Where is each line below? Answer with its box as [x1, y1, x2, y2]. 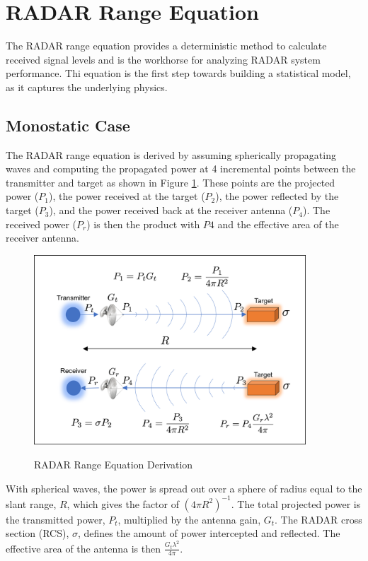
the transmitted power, [6, 512, 105, 526]
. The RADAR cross [275, 512, 362, 526]
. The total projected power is [231, 496, 361, 511]
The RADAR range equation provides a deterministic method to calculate [6, 38, 327, 53]
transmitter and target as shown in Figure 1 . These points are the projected [6, 175, 335, 189]
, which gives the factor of [67, 496, 179, 511]
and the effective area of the [217, 216, 339, 231]
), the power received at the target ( [49, 189, 205, 203]
